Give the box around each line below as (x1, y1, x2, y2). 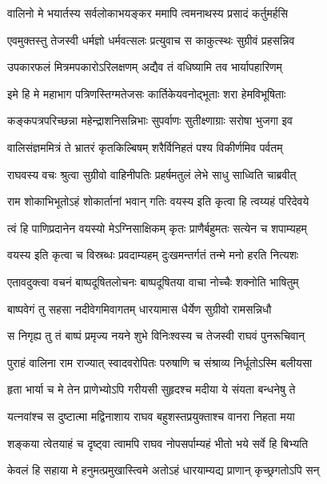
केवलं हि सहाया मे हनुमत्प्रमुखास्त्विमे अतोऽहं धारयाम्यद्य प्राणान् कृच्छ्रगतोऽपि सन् (7, 462, 320, 478)
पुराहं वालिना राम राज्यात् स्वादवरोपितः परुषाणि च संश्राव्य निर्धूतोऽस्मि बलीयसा (7, 354, 313, 370)
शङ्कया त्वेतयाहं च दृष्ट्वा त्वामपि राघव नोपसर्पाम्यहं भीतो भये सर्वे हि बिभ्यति (7, 434, 309, 451)
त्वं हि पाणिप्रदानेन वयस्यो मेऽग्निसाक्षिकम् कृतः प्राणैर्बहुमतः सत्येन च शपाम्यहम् (7, 219, 307, 236)
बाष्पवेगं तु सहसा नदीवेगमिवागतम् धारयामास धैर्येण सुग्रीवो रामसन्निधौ (7, 300, 272, 317)
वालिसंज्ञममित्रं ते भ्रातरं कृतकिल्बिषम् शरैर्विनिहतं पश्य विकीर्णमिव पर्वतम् (7, 138, 283, 155)
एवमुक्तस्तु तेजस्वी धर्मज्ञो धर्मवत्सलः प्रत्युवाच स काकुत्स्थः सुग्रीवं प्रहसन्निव (7, 31, 295, 48)
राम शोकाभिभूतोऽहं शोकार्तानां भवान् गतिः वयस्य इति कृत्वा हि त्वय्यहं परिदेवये (7, 193, 309, 210)
